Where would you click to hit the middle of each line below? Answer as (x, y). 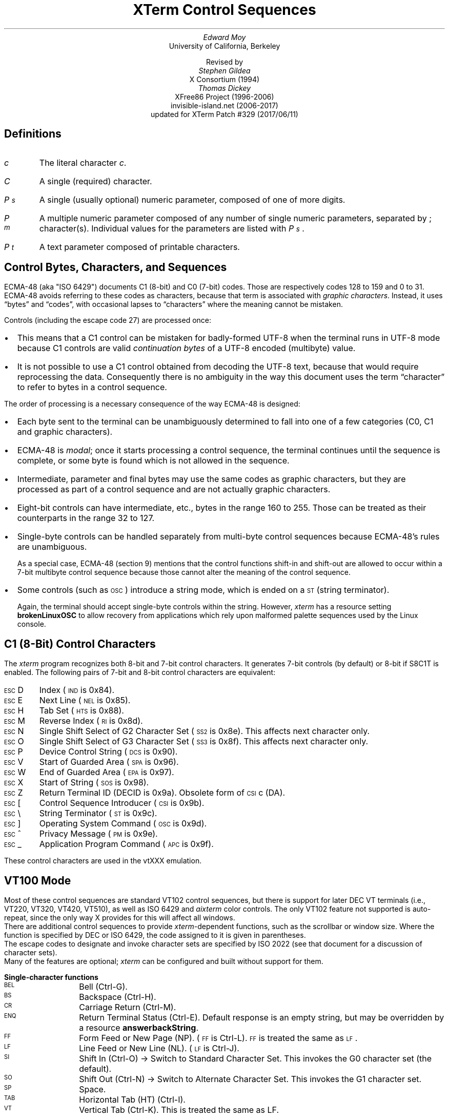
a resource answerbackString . (139, 1028)
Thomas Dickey (224, 88)
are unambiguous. (52, 547)
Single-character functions (51, 977)
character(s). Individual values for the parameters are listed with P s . (172, 228)
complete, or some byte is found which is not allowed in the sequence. (153, 461)
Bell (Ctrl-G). (103, 987)
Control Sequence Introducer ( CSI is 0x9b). (122, 803)
